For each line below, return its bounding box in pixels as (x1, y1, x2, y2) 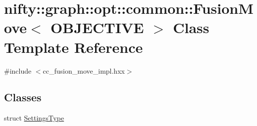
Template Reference (4, 37, 143, 57)
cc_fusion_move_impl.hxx (43, 65, 125, 76)
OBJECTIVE (51, 17, 144, 38)
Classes (4, 89, 42, 105)
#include (4, 65, 32, 76)
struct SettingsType (4, 113, 64, 123)
